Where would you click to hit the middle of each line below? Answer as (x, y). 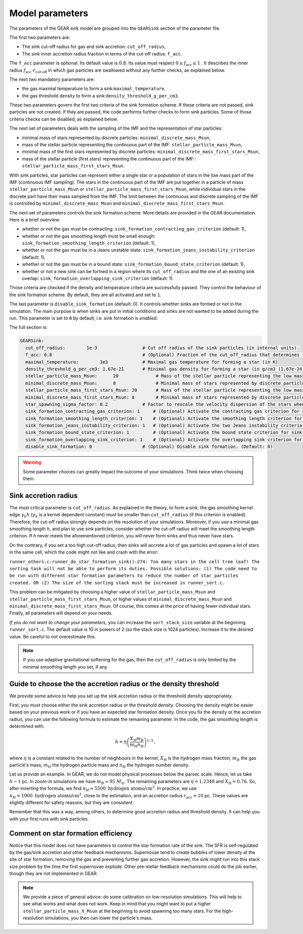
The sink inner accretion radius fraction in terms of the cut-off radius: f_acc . (102, 53)
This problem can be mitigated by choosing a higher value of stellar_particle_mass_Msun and (112, 592)
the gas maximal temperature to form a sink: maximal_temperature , (94, 89)
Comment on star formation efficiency (71, 833)
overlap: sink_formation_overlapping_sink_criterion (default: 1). (98, 279)
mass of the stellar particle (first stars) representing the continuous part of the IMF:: (109, 158)
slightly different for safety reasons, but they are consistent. (71, 803)
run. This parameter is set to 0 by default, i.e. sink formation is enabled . (84, 318)
